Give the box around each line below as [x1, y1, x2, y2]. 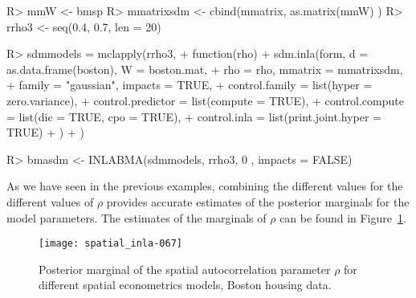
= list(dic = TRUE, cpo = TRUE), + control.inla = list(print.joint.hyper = [6, 108, 381, 125]
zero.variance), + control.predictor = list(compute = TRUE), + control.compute [6, 92, 404, 108]
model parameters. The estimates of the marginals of [6, 209, 267, 226]
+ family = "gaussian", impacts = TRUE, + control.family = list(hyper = [6, 76, 373, 93]
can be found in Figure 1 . [279, 209, 406, 226]
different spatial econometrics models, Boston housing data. [39, 276, 332, 293]
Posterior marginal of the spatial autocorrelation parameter [39, 260, 331, 277]
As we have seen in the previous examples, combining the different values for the [6, 178, 403, 194]
